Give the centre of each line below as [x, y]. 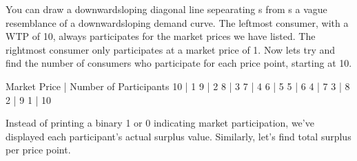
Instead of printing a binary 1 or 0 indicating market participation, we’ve [160, 123]
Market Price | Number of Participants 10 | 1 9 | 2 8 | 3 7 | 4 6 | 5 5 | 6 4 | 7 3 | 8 [178, 86]
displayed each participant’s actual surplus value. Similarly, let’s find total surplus [178, 136]
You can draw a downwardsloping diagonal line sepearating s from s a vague [166, 9]
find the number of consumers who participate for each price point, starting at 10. [179, 63]
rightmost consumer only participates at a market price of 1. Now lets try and [171, 49]
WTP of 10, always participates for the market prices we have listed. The [161, 36]
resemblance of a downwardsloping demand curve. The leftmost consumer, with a [177, 22]
